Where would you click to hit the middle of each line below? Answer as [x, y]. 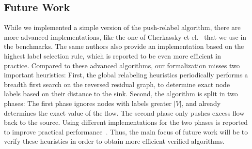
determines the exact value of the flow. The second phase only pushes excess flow [124, 112]
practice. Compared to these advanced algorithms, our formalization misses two [122, 65]
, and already [201, 103]
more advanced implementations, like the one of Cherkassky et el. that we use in [125, 37]
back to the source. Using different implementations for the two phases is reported [126, 122]
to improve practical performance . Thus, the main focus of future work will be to [126, 131]
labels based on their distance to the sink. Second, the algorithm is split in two [121, 94]
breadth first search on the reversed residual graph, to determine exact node [117, 84]
